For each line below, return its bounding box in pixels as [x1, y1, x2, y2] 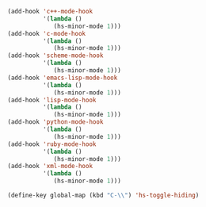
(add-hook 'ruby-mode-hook [7, 140, 97, 148]
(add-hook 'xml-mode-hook [7, 163, 93, 171]
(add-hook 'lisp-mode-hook [7, 96, 97, 104]
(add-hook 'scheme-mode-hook [7, 52, 104, 59]
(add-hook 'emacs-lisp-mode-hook [7, 74, 118, 82]
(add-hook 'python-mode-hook [7, 118, 104, 126]
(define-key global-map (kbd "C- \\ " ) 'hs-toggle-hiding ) [7, 191, 200, 199]
